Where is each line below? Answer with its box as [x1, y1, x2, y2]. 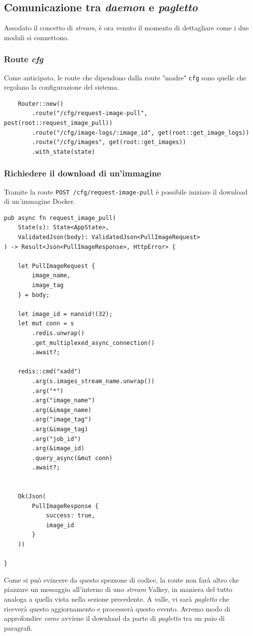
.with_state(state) [32, 148, 95, 155]
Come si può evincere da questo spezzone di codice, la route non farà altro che [4, 574, 239, 585]
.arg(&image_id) [32, 445, 85, 452]
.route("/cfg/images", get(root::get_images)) [32, 139, 186, 146]
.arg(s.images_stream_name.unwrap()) [32, 377, 155, 385]
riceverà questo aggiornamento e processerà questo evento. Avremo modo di [4, 603, 230, 613]
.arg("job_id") [32, 435, 81, 442]
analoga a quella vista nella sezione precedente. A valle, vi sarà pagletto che [4, 594, 230, 604]
